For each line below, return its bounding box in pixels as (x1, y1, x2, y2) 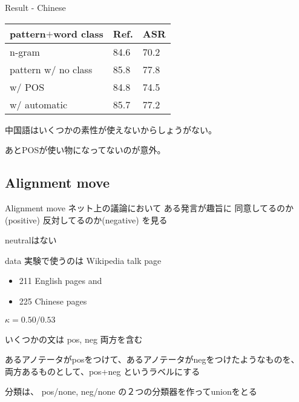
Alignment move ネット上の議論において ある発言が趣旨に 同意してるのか (5, 201, 294, 214)
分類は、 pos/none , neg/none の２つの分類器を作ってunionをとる (5, 385, 257, 398)
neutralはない (5, 234, 57, 246)
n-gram (10, 44, 40, 59)
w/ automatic (10, 97, 68, 111)
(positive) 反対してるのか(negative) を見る (5, 213, 168, 226)
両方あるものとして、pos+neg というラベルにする (5, 364, 200, 377)
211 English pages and (19, 274, 102, 287)
